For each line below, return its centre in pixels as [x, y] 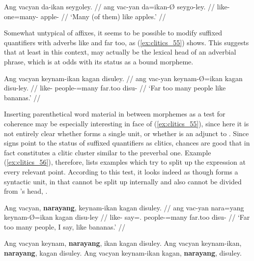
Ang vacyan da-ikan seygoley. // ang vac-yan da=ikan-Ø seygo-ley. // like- [117, 6]
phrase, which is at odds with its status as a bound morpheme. [99, 61]
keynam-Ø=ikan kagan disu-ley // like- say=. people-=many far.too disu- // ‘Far [127, 217]
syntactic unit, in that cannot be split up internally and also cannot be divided [123, 181]
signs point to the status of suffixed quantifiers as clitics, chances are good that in [127, 143]
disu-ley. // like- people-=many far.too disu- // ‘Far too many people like [115, 88]
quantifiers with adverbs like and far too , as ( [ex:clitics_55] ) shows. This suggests [127, 42]
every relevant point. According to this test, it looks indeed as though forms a [121, 171]
